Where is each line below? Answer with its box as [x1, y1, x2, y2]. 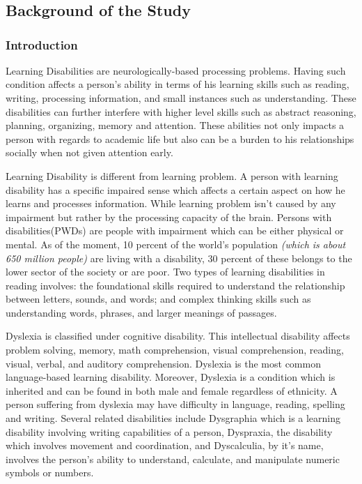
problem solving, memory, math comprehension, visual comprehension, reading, [6, 342, 344, 357]
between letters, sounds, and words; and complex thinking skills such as [6, 292, 311, 306]
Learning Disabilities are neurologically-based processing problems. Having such [6, 63, 346, 77]
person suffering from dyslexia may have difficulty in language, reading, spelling [6, 397, 345, 411]
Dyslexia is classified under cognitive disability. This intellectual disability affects [6, 328, 350, 343]
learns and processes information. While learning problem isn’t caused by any [6, 196, 336, 211]
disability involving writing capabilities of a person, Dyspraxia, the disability [6, 424, 333, 439]
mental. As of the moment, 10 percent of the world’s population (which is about [6, 236, 346, 251]
